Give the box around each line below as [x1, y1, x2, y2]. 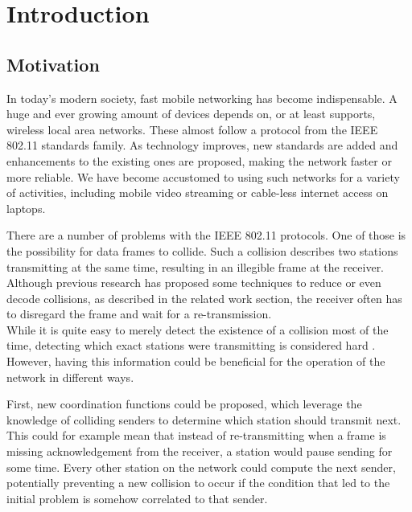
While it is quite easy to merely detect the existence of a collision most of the [6, 321, 389, 338]
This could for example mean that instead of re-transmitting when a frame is [6, 427, 386, 444]
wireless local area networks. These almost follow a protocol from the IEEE [6, 121, 378, 137]
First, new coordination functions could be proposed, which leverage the [6, 395, 362, 412]
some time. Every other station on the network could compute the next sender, [6, 458, 396, 475]
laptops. [6, 199, 46, 216]
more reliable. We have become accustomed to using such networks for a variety [6, 168, 400, 185]
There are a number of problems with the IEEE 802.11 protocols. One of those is [6, 227, 406, 244]
